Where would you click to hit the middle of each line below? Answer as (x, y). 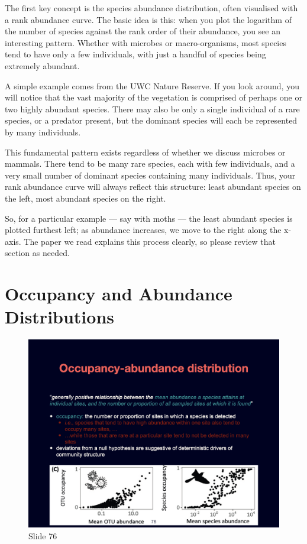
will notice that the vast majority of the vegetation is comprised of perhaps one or (153, 97)
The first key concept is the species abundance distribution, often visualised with (151, 8)
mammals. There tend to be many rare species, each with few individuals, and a (150, 163)
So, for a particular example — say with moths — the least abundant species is (149, 218)
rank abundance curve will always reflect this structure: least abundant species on (153, 187)
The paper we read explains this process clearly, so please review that (150, 241)
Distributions (59, 317)
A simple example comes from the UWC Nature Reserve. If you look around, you (152, 85)
